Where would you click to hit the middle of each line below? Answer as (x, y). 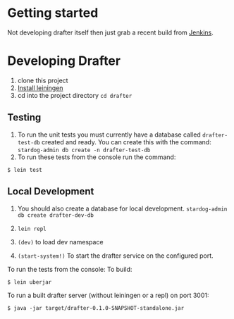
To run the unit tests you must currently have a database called (109, 135)
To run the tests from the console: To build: (70, 269)
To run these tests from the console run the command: (97, 157)
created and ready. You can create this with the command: (126, 142)
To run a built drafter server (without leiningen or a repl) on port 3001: (108, 295)
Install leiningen (40, 88)
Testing (24, 118)
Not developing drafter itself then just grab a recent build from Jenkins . (110, 32)
